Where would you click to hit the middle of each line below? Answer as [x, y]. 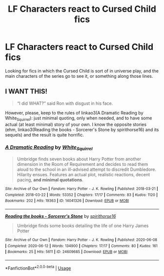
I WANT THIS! [26, 92]
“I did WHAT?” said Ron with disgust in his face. [65, 103]
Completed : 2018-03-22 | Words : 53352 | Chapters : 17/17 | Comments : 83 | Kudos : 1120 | [81, 195]
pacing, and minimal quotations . [50, 180]
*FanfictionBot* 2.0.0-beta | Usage [38, 268]
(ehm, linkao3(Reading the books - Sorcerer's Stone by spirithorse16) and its [82, 129]
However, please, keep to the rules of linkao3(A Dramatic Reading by [74, 113]
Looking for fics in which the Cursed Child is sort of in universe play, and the [82, 71]
